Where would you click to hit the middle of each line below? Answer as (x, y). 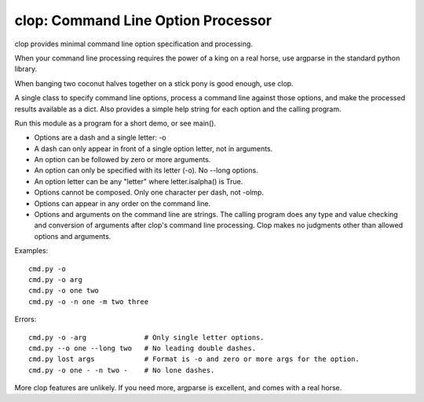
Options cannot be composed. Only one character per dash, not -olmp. (149, 193)
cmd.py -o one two (64, 291)
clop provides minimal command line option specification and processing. (133, 44)
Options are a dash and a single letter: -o (100, 138)
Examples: (31, 251)
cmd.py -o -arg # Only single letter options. (146, 337)
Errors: (26, 319)
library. (26, 69)
